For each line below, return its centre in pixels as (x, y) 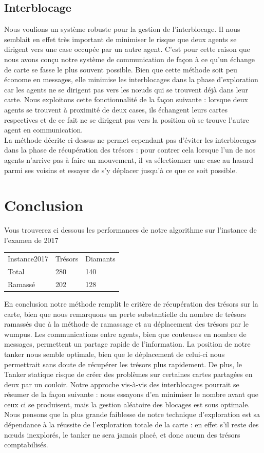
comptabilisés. (26, 445)
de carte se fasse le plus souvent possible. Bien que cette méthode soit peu (121, 69)
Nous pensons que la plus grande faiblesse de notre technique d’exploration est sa (132, 414)
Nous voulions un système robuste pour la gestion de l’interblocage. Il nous (122, 29)
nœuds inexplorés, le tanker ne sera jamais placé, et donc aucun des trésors (122, 434)
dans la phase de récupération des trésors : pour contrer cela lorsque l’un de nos (130, 150)
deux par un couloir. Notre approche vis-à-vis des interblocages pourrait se (122, 384)
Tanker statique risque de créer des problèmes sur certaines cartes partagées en (128, 374)
